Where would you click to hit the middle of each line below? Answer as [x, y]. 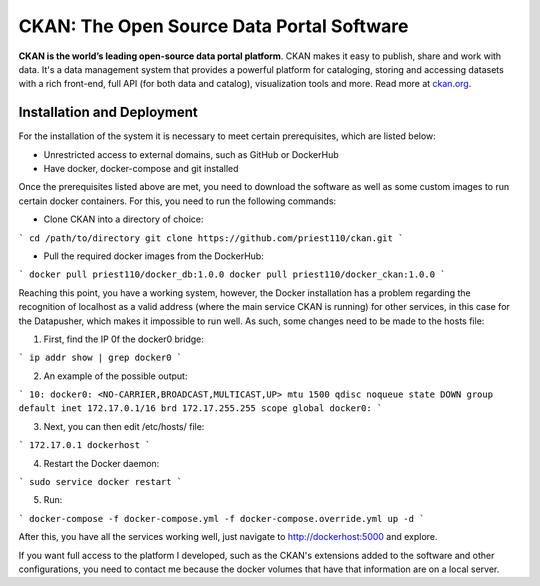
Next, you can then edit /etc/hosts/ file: [124, 426]
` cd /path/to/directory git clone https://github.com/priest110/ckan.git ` [211, 238]
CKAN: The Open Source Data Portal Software [213, 26]
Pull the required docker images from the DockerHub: [153, 256]
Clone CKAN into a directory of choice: [123, 219]
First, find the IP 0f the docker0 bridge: [123, 339]
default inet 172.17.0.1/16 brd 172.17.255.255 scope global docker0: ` [200, 408]
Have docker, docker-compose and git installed [141, 169]
